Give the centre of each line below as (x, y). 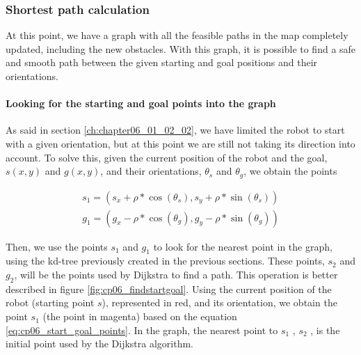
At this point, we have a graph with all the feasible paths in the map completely (177, 35)
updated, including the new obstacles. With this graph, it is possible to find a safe (181, 48)
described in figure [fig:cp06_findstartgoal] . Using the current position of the (169, 289)
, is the (325, 330)
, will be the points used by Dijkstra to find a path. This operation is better (176, 275)
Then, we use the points (57, 246)
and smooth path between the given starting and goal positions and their (162, 62)
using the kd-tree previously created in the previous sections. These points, (165, 261)
